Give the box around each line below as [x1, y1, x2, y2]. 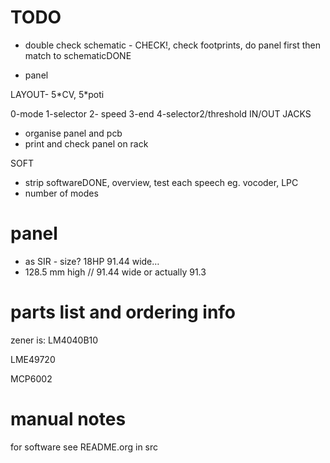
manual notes [10, 408, 127, 430]
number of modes [24, 187, 99, 199]
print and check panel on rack [24, 137, 149, 150]
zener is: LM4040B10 [10, 334, 99, 346]
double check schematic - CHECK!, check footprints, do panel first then [24, 39, 321, 51]
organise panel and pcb [24, 127, 123, 139]
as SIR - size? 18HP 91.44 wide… [24, 255, 160, 267]
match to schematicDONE [24, 49, 132, 61]
